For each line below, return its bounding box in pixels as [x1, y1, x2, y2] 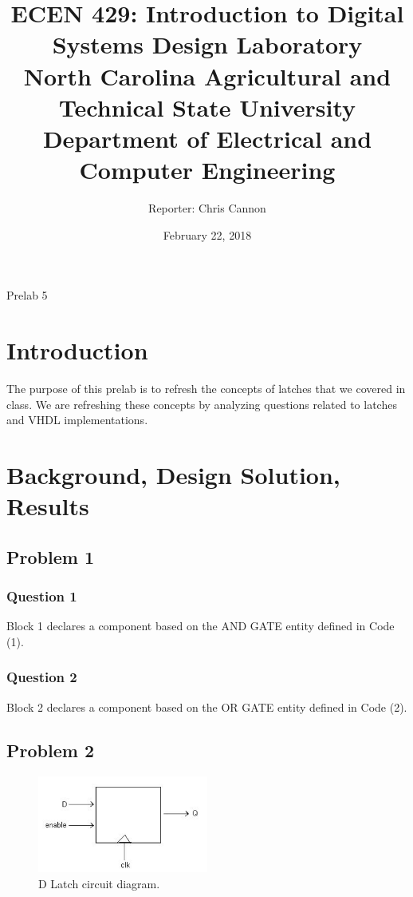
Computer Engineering [79, 153, 336, 186]
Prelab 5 [6, 287, 48, 304]
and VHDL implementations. [6, 411, 148, 428]
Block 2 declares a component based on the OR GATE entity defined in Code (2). [6, 698, 407, 715]
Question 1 [6, 586, 77, 606]
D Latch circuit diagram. [38, 875, 160, 891]
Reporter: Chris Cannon [148, 200, 266, 216]
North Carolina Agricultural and [23, 59, 391, 92]
